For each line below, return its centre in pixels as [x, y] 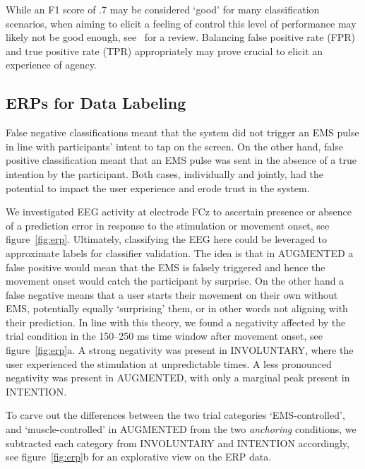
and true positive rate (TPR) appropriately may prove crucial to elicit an [164, 51]
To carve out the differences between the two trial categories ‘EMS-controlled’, [175, 415]
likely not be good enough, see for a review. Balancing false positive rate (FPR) [181, 37]
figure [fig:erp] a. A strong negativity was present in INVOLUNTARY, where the [180, 350]
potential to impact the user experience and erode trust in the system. [158, 188]
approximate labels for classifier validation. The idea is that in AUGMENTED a [180, 253]
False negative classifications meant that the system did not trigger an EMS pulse [182, 132]
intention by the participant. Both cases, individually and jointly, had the [165, 173]
